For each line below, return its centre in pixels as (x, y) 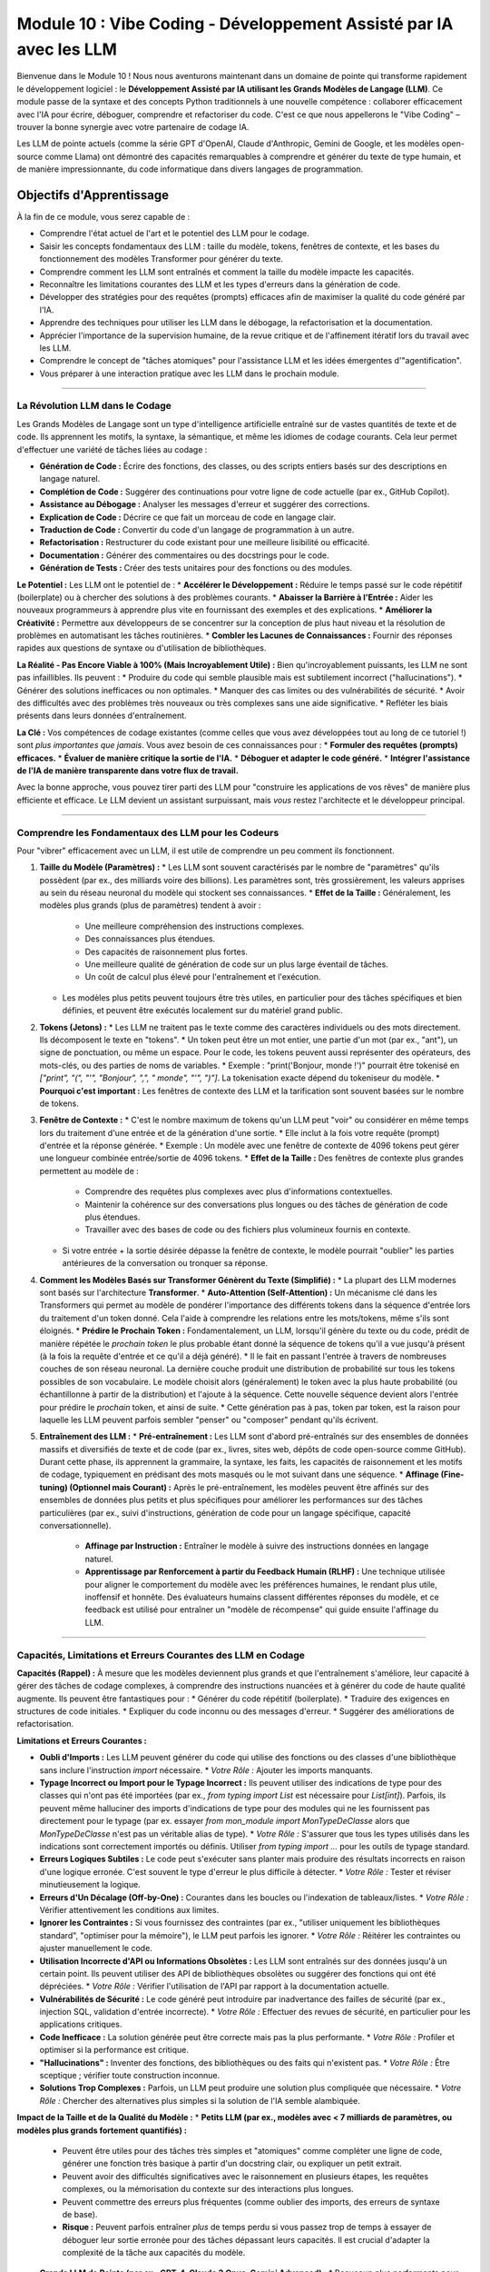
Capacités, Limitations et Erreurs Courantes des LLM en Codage (161, 1655)
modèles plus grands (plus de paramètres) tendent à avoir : (150, 905)
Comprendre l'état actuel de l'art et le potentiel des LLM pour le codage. (175, 234)
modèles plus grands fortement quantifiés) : (102, 2130)
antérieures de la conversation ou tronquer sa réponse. (165, 1263)
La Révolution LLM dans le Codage (94, 406)
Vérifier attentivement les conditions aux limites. (129, 1909)
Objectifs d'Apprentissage (93, 195)
